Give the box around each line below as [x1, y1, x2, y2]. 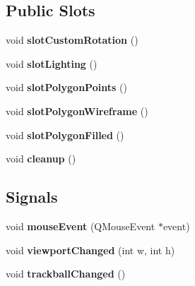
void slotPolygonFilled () [6, 127, 124, 142]
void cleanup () [6, 151, 76, 166]
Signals [6, 186, 58, 208]
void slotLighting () [6, 56, 97, 71]
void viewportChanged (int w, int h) [6, 242, 175, 257]
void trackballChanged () [6, 266, 126, 281]
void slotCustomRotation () [6, 32, 138, 47]
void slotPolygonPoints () [6, 80, 127, 95]
